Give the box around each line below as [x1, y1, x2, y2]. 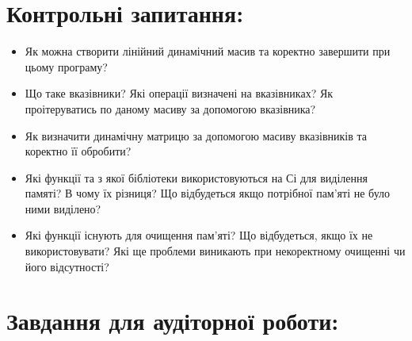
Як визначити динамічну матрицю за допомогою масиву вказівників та [25, 127, 367, 144]
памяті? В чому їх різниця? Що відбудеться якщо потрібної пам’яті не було [25, 185, 391, 201]
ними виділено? [25, 200, 101, 216]
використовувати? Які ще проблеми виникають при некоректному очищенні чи [25, 243, 406, 259]
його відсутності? [25, 258, 109, 274]
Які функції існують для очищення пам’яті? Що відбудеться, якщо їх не [25, 227, 373, 243]
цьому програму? [25, 58, 108, 75]
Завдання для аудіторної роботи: [6, 305, 339, 337]
